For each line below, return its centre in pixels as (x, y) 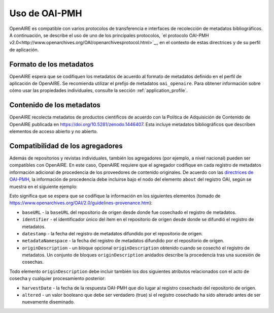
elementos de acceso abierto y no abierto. (54, 132)
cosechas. (33, 262)
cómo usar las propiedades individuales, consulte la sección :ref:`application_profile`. (98, 90)
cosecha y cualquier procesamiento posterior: (58, 278)
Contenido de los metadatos (55, 105)
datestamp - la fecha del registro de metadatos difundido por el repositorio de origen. (112, 233)
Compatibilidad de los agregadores (66, 146)
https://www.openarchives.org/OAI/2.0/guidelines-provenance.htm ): (81, 203)
